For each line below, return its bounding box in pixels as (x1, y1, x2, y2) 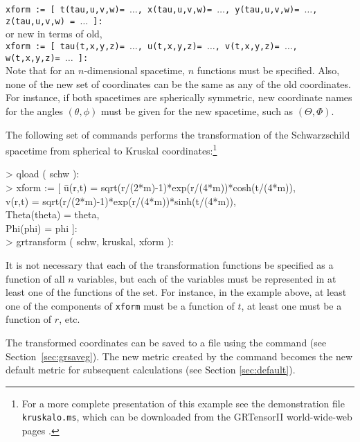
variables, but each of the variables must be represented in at (77, 271, 336, 285)
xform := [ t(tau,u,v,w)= (6, 5, 125, 15)
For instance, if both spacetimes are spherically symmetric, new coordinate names (6, 90, 352, 105)
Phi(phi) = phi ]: (6, 220, 78, 235)
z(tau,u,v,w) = (6, 16, 75, 26)
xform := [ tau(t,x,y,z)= (6, 41, 125, 51)
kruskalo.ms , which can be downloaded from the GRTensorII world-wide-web (21, 409, 352, 424)
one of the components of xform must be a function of (6, 298, 235, 312)
